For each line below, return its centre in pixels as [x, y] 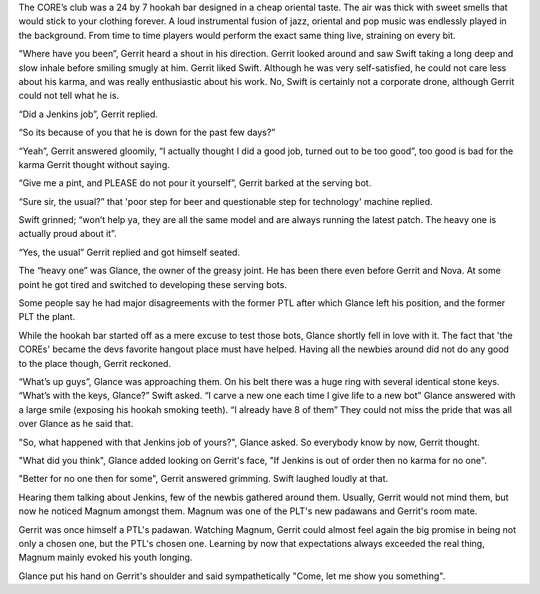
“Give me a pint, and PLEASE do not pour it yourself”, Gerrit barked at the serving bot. [195, 183]
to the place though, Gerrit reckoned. [95, 363]
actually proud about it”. [67, 234]
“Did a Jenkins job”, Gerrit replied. [88, 114]
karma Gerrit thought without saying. [94, 164]
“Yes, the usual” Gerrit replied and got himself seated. [129, 252]
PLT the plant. [47, 317]
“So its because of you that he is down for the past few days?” [147, 132]
